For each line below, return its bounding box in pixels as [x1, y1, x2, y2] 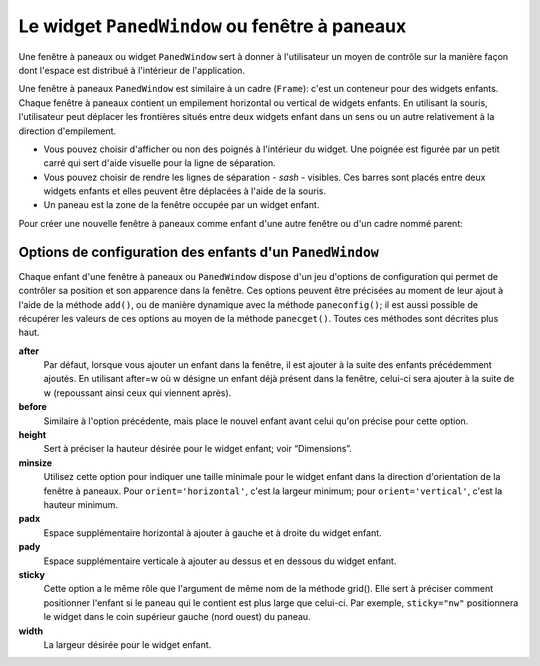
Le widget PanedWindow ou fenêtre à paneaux [18, 15, 407, 37]
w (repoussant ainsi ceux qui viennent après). [43, 386, 232, 399]
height [18, 429, 47, 441]
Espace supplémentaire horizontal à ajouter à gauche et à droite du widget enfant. [43, 526, 382, 539]
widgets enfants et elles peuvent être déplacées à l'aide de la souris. [43, 185, 327, 197]
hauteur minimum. [43, 499, 119, 510]
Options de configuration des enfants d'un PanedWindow [18, 243, 379, 260]
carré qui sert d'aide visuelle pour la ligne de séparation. [43, 157, 276, 169]
